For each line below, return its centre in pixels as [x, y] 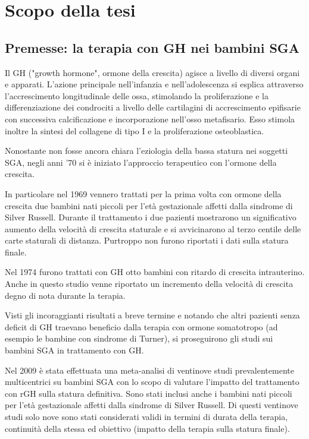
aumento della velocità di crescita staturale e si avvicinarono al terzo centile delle [153, 228]
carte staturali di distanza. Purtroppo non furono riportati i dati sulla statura [147, 240]
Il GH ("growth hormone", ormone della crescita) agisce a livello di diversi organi [152, 72]
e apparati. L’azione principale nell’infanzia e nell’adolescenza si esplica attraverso [154, 84]
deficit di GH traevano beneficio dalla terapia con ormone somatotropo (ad [141, 326]
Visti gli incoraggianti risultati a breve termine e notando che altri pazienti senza [152, 315]
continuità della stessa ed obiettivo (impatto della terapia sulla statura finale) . [147, 428]
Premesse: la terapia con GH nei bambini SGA [152, 47]
